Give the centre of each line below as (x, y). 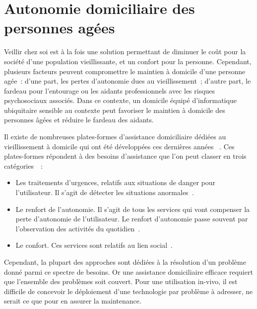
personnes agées (60, 28)
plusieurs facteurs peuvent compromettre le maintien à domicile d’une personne (125, 71)
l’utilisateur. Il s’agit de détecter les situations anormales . (105, 192)
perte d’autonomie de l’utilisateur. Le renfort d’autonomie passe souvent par (132, 219)
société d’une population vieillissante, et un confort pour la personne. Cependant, (128, 61)
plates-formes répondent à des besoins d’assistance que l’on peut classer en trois (125, 156)
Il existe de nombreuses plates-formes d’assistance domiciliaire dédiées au (115, 137)
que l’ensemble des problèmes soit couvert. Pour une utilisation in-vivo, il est (121, 281)
